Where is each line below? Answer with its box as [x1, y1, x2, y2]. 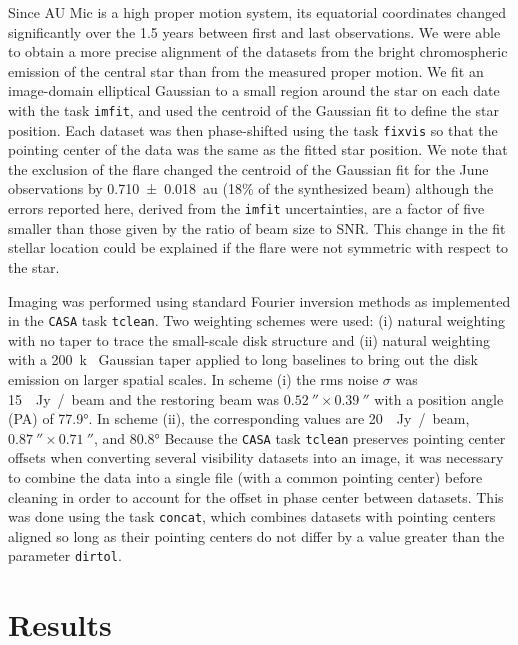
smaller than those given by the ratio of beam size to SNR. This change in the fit [8, 217, 506, 238]
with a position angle [374, 388, 504, 409]
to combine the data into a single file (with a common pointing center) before [8, 466, 483, 487]
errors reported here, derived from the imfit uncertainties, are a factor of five [8, 198, 485, 219]
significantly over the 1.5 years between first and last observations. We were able [8, 21, 501, 42]
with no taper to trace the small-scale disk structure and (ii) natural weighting [8, 329, 490, 350]
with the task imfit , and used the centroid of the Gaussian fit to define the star [8, 99, 499, 120]
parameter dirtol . [8, 545, 122, 566]
